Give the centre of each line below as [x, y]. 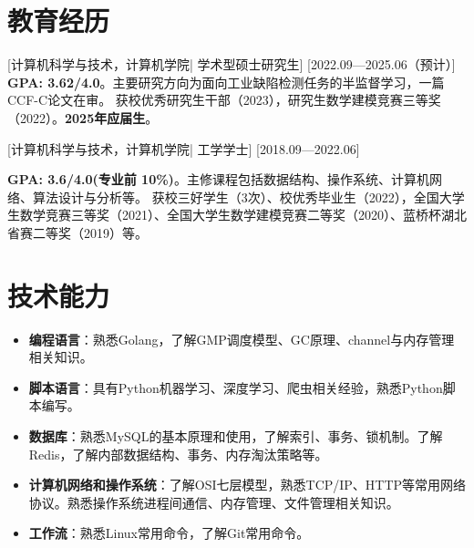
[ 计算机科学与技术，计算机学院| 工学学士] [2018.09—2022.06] [184, 148]
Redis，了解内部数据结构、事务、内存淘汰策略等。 [178, 454]
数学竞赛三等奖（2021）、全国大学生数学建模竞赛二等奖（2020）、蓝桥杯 [230, 215]
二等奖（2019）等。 [90, 232]
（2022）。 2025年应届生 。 [83, 117]
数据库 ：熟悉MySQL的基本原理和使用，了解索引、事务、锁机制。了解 [236, 435]
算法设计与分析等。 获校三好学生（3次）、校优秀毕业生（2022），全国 [236, 196]
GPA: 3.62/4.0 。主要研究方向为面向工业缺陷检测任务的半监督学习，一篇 [226, 82]
